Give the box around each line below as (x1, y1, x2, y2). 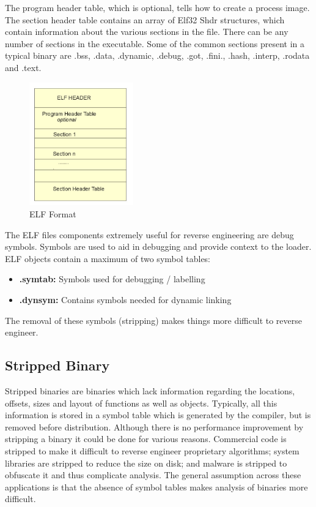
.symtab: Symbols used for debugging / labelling (19, 272, 205, 285)
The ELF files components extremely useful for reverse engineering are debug (5, 228, 294, 241)
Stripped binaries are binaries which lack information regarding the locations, (5, 385, 295, 397)
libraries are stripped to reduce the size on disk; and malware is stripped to (5, 456, 287, 469)
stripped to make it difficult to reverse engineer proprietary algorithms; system (5, 445, 299, 457)
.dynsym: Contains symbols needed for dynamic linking (19, 293, 232, 306)
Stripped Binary (5, 356, 110, 375)
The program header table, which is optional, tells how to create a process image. (5, 1, 310, 13)
